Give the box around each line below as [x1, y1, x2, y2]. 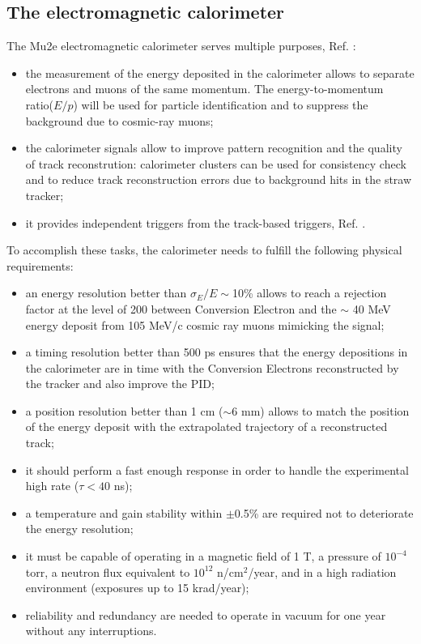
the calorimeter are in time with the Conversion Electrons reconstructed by [25, 359, 399, 376]
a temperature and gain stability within [25, 504, 223, 521]
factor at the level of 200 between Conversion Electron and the [25, 300, 337, 317]
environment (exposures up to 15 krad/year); [25, 579, 249, 596]
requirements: [6, 257, 74, 274]
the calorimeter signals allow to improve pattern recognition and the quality [25, 139, 402, 156]
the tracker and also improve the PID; [25, 375, 215, 392]
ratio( [25, 96, 54, 113]
